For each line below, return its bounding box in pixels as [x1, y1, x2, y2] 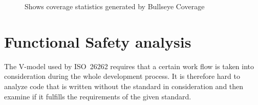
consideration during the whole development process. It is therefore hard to [4, 71, 240, 81]
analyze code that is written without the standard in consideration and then [4, 80, 244, 91]
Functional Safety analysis [4, 31, 191, 52]
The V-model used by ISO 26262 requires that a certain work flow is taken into [4, 60, 254, 71]
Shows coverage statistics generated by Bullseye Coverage [25, 1, 205, 11]
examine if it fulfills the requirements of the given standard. [4, 91, 191, 101]
